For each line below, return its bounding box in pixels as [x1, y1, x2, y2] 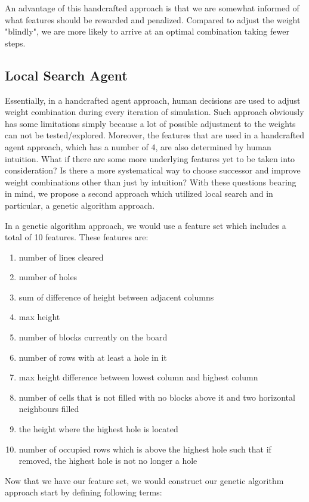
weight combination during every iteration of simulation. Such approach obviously [5, 106, 304, 118]
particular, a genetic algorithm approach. [5, 199, 155, 211]
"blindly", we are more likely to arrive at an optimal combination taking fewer [5, 25, 289, 38]
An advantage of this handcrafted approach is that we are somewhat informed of [5, 2, 299, 14]
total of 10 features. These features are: [5, 231, 149, 243]
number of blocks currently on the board [18, 331, 168, 343]
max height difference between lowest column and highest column [18, 371, 258, 383]
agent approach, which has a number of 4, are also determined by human [5, 140, 271, 153]
